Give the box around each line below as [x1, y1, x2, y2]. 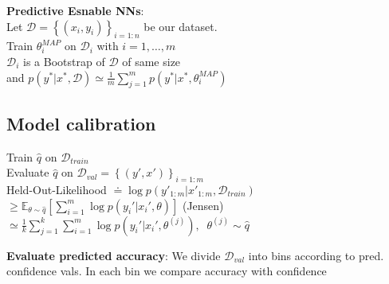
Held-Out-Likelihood [6, 181, 107, 197]
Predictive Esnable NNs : [6, 2, 144, 18]
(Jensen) [182, 196, 224, 213]
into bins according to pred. [248, 247, 384, 263]
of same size [122, 53, 181, 69]
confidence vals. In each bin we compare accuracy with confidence [6, 263, 327, 279]
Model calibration [6, 111, 156, 135]
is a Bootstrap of [23, 53, 105, 69]
